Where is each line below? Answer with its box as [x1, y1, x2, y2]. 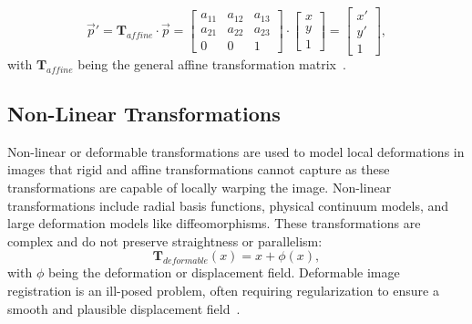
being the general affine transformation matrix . [77, 55, 346, 74]
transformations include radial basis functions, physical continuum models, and [7, 195, 449, 214]
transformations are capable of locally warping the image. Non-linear [7, 178, 392, 197]
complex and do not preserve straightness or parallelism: [7, 231, 323, 250]
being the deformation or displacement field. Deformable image [47, 263, 400, 282]
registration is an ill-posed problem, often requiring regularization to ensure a [7, 281, 439, 300]
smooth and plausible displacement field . [7, 298, 241, 318]
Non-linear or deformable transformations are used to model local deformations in [7, 141, 465, 161]
